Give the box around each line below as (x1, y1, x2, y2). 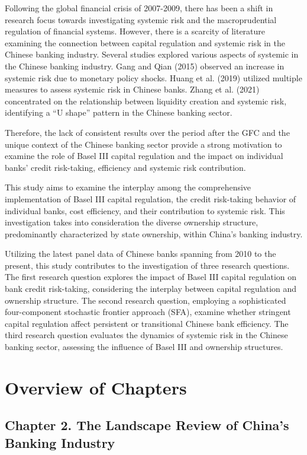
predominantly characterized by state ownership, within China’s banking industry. (5, 227, 303, 240)
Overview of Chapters (5, 375, 187, 399)
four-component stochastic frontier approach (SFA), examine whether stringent (5, 306, 291, 318)
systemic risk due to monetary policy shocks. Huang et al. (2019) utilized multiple (5, 71, 302, 84)
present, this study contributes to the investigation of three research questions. (5, 259, 290, 271)
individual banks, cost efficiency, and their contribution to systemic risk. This (5, 204, 285, 217)
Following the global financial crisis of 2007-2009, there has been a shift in (5, 2, 273, 14)
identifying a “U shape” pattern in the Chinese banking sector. (5, 106, 232, 119)
